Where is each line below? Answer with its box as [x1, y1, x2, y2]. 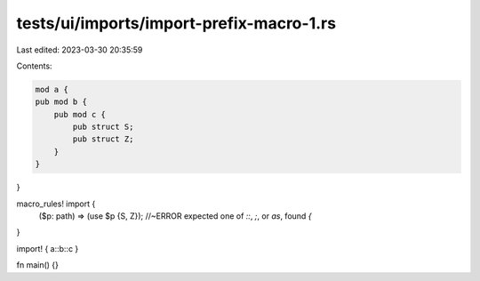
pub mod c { [53, 109, 107, 119]
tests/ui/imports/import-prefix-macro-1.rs [16, 13, 337, 33]
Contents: [16, 60, 52, 71]
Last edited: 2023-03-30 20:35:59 [16, 44, 143, 55]
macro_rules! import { [16, 198, 96, 209]
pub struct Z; [72, 134, 134, 144]
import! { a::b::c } [16, 243, 79, 253]
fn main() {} [16, 260, 60, 270]
